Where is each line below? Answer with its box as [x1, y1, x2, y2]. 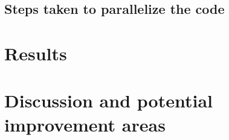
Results [4, 40, 67, 65]
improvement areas [4, 112, 166, 136]
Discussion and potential [4, 88, 213, 113]
